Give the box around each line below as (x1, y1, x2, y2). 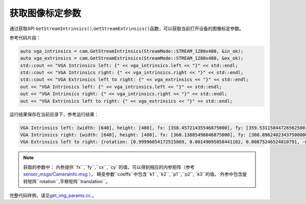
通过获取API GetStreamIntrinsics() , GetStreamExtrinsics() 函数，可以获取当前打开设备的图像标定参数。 (9, 25, 244, 32)
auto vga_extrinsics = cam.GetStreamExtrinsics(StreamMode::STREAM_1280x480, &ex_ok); (20, 55, 244, 61)
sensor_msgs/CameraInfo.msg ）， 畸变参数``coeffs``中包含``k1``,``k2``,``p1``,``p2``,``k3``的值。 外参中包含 (23, 171, 243, 178)
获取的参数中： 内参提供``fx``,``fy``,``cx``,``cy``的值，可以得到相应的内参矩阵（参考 (23, 164, 195, 170)
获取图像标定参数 (9, 8, 82, 19)
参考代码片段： (9, 35, 41, 41)
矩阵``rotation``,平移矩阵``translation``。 (27, 178, 111, 184)
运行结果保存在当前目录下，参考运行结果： (9, 111, 99, 117)
